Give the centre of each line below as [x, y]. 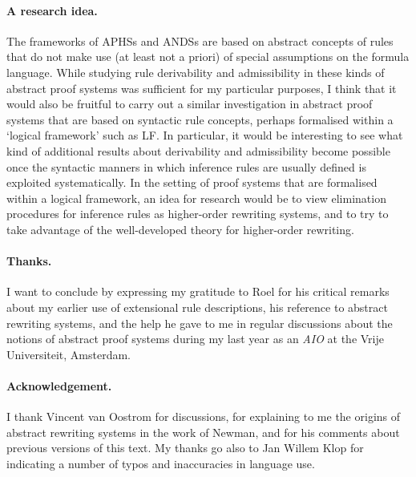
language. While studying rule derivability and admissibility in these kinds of [196, 72]
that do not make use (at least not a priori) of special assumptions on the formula [208, 57]
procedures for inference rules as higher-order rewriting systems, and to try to [198, 214]
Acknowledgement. [59, 385]
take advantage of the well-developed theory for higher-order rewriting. [180, 229]
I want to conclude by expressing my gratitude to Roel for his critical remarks [198, 291]
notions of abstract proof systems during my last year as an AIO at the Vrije [196, 339]
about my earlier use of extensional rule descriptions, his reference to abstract [197, 307]
